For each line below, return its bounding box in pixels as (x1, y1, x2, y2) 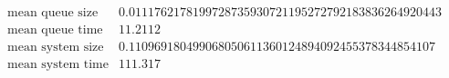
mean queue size (7, 6, 99, 20)
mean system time (7, 58, 109, 72)
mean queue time (7, 24, 103, 37)
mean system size (7, 41, 104, 54)
